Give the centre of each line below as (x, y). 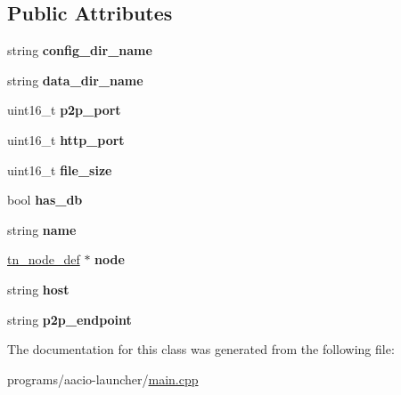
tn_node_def (44, 259)
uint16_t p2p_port (64, 110)
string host (38, 289)
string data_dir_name (75, 80)
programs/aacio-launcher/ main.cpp (103, 379)
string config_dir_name (80, 50)
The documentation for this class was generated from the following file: (201, 349)
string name (42, 229)
